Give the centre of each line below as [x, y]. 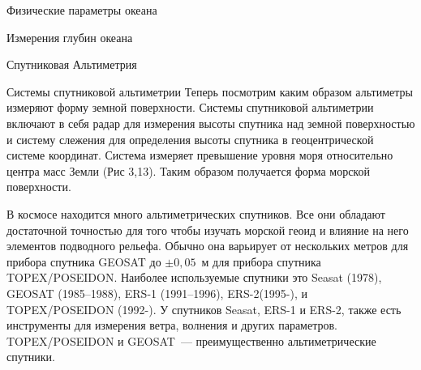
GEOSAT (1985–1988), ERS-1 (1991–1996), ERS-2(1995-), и [157, 293]
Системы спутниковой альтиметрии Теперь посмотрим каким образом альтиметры [210, 91]
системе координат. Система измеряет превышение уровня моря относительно [200, 155]
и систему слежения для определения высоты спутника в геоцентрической [190, 139]
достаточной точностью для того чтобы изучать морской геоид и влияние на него [208, 230]
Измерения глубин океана [70, 37]
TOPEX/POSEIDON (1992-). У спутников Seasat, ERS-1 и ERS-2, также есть [204, 309]
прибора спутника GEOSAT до [84, 261]
